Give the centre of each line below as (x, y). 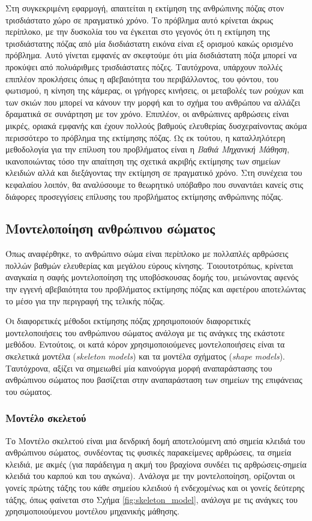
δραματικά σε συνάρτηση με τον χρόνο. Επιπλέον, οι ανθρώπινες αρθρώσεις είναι (147, 114)
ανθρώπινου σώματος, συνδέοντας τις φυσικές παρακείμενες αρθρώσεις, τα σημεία (148, 452)
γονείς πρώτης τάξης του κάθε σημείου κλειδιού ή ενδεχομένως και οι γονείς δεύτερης (155, 488)
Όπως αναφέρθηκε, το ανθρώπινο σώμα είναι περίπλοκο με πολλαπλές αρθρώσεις (147, 254)
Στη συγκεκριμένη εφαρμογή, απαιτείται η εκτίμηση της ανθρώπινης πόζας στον (145, 8)
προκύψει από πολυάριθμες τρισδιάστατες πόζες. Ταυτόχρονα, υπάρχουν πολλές (144, 66)
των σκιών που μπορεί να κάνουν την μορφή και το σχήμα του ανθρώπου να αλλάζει (153, 102)
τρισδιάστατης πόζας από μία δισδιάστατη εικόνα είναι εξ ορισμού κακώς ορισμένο (149, 43)
